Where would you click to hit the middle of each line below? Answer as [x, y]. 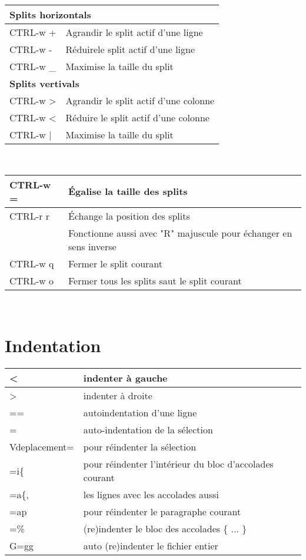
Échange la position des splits [129, 216]
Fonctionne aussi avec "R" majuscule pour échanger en [180, 233]
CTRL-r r [30, 216]
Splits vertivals [44, 83]
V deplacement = [42, 447]
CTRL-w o [32, 280]
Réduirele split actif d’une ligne [130, 49]
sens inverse [92, 246]
